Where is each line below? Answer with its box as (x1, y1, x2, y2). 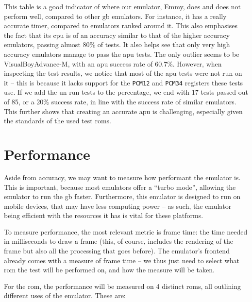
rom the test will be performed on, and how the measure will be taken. (4, 265, 215, 275)
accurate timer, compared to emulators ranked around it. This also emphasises (4, 20, 237, 31)
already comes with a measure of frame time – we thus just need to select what (4, 255, 239, 265)
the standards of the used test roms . (4, 116, 111, 126)
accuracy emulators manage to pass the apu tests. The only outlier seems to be (4, 49, 239, 59)
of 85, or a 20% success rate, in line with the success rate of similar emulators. (4, 97, 236, 106)
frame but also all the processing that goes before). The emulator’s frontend (4, 246, 230, 256)
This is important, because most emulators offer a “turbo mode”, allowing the (4, 182, 236, 192)
